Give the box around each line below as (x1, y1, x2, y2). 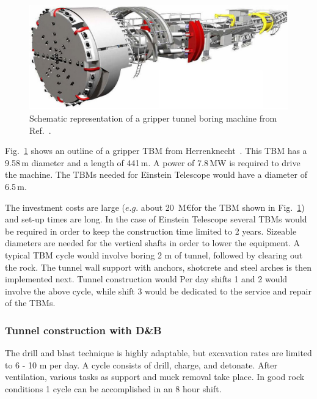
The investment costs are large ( (5, 200, 126, 213)
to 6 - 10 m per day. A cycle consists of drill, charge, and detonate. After (5, 358, 278, 371)
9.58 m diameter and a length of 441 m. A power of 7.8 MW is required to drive (5, 156, 301, 169)
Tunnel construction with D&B (5, 322, 162, 337)
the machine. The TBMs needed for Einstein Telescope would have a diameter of (5, 168, 307, 181)
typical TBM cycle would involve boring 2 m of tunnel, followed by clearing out (5, 248, 303, 261)
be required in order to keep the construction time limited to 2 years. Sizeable (5, 224, 297, 237)
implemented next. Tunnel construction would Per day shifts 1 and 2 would (5, 273, 288, 285)
